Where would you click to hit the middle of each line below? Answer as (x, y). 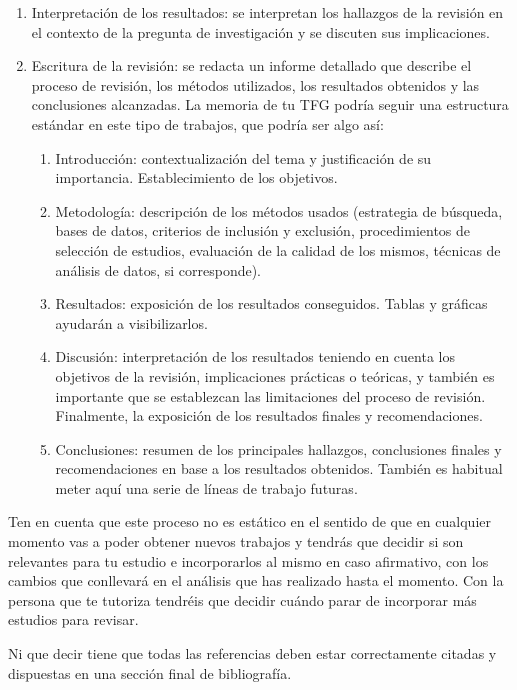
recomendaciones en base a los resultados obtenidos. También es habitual (279, 468)
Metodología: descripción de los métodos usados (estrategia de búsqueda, (279, 210)
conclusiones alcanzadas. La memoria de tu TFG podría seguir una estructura (270, 104)
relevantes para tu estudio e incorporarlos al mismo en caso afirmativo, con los (248, 560)
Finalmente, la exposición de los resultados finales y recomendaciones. (269, 415)
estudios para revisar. (73, 619)
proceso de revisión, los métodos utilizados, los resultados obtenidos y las (255, 84)
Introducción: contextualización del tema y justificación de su (243, 157)
